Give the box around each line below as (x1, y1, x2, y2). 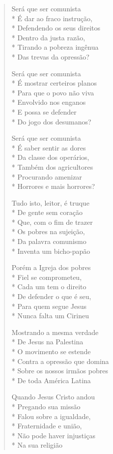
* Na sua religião (11, 440, 62, 450)
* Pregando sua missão (11, 401, 81, 411)
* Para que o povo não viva (11, 87, 94, 97)
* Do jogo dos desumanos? (11, 116, 91, 126)
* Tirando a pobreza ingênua (11, 42, 99, 52)
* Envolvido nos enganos (11, 97, 86, 107)
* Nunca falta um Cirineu (11, 310, 89, 321)
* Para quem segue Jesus (11, 301, 87, 311)
